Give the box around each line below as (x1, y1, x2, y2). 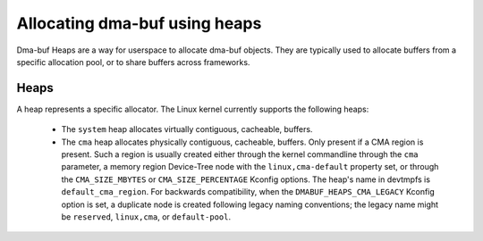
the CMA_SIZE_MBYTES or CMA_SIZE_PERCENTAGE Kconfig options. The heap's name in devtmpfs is (61, 174, 431, 185)
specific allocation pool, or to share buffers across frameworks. (16, 56, 250, 67)
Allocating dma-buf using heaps (16, 13, 262, 33)
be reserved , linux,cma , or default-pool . (61, 211, 232, 222)
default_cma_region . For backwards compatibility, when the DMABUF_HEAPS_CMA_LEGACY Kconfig (61, 187, 436, 197)
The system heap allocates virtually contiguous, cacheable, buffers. (61, 124, 313, 135)
